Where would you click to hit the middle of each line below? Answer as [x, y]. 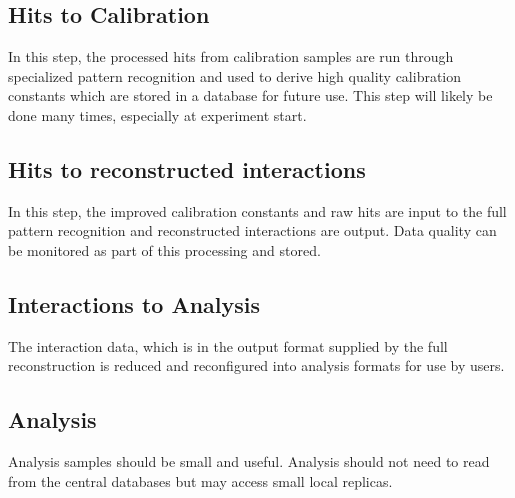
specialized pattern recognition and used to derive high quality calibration [235, 75]
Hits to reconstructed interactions [187, 168]
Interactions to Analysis [134, 303]
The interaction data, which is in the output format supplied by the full [228, 345]
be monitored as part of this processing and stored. [164, 249]
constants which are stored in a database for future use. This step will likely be [250, 95]
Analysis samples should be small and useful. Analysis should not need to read [249, 461]
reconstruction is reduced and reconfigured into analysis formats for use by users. [256, 365]
